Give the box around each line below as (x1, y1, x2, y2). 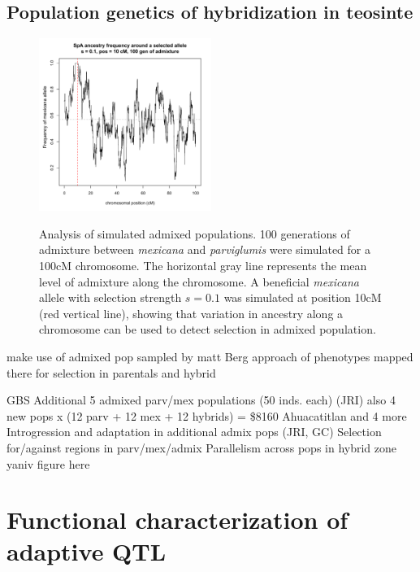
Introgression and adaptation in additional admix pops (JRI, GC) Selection (6, 423, 382, 440)
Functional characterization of (6, 503, 349, 536)
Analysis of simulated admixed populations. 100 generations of (39, 225, 350, 242)
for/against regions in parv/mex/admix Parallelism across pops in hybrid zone (6, 439, 397, 456)
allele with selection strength (39, 289, 182, 306)
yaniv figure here (6, 455, 90, 472)
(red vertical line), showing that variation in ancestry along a (39, 304, 344, 321)
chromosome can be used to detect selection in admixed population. (39, 321, 376, 338)
